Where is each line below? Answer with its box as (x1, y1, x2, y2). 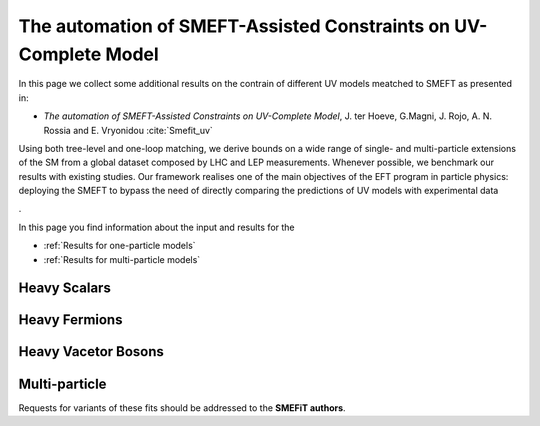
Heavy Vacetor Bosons (18, 343, 165, 360)
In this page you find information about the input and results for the (18, 221, 295, 233)
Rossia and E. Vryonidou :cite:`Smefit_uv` (43, 124, 214, 136)
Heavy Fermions (18, 311, 123, 329)
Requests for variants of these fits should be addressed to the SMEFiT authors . (18, 401, 346, 414)
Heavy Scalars (18, 280, 112, 297)
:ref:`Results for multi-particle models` (43, 253, 201, 265)
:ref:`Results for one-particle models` (43, 240, 196, 252)
